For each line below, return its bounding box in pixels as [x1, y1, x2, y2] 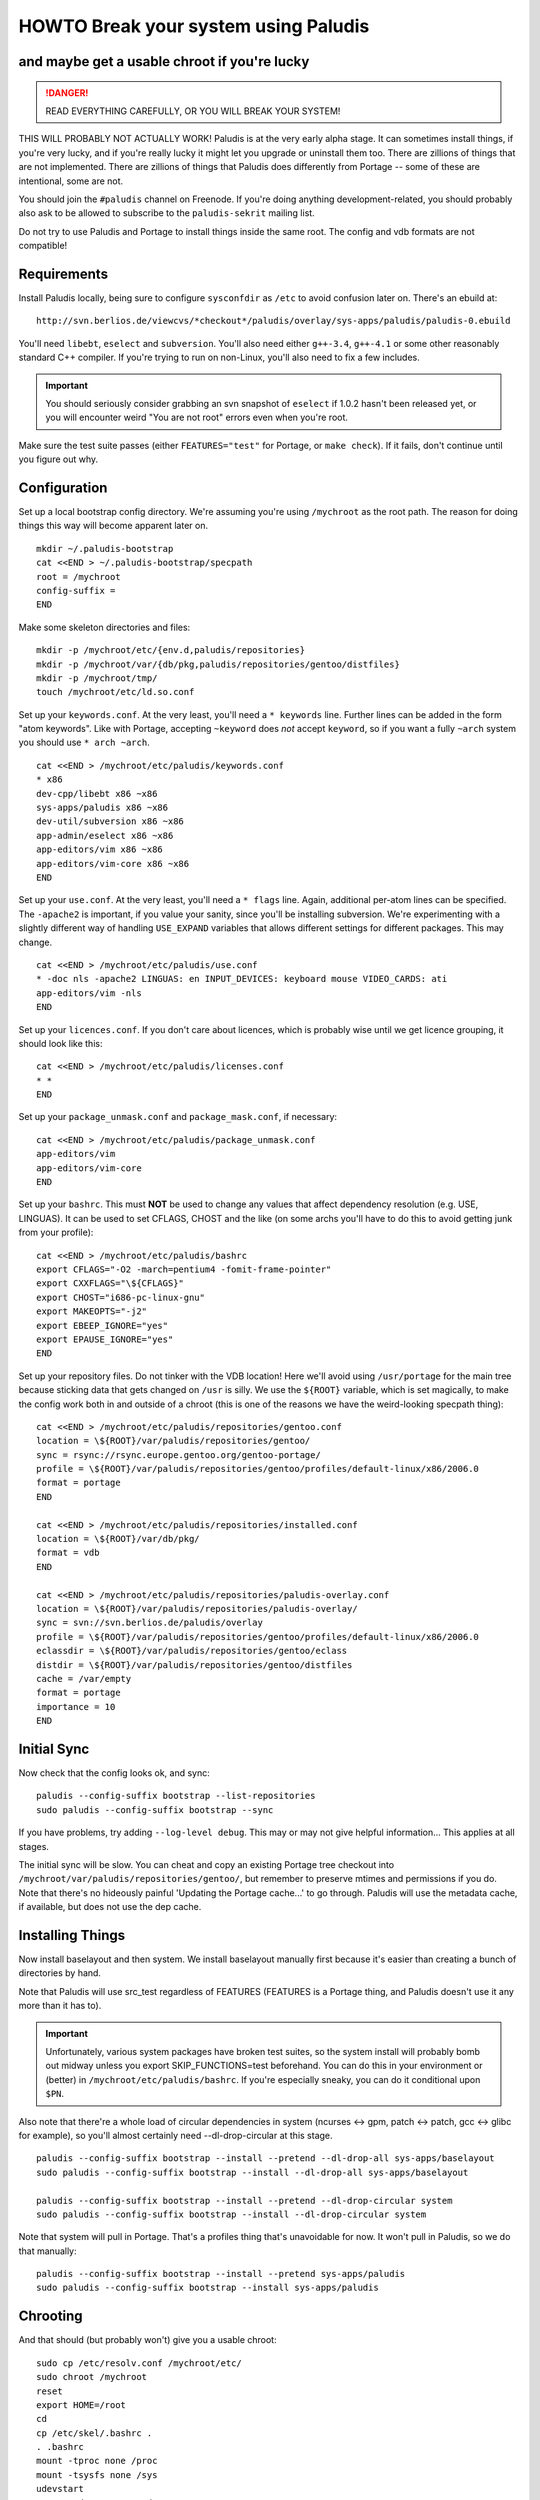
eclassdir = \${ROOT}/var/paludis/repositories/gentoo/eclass [36, 1645, 348, 1657]
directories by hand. [18, 1967, 102, 1979]
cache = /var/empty [36, 1673, 132, 1684]
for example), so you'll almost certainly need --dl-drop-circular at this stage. [18, 2129, 334, 2141]
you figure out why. [18, 453, 99, 465]
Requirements [18, 265, 109, 282]
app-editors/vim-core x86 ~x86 [36, 858, 190, 869]
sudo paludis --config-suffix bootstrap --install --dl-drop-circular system [36, 2208, 427, 2220]
